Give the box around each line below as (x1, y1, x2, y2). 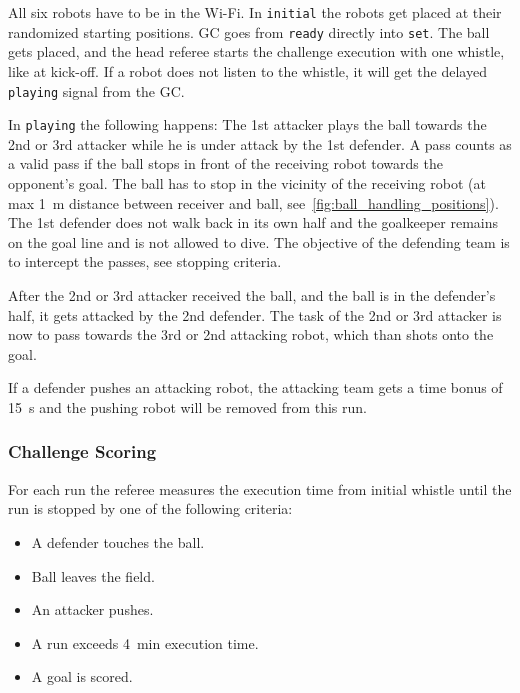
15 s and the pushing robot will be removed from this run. (8, 396, 367, 417)
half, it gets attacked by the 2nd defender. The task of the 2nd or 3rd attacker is (8, 304, 502, 325)
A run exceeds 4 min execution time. (31, 632, 259, 653)
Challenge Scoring (8, 439, 157, 464)
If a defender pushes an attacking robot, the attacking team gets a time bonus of (8, 377, 503, 398)
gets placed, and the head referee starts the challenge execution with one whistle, (8, 41, 505, 62)
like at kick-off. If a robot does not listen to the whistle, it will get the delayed (8, 60, 487, 81)
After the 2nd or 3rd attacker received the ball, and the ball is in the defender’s (8, 284, 496, 305)
